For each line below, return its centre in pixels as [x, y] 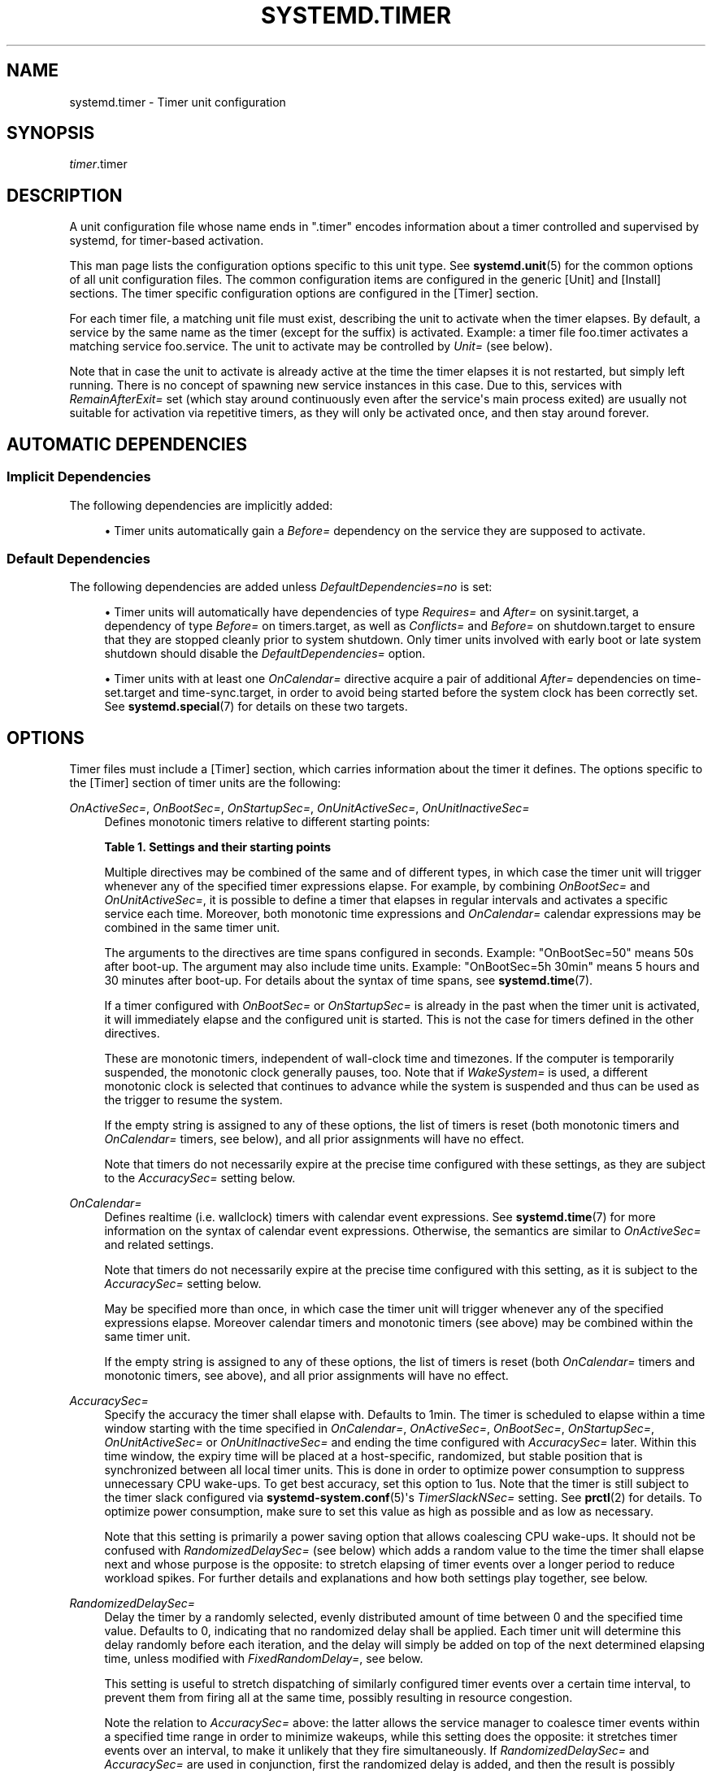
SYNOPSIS [51, 133]
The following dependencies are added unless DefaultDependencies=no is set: [281, 587]
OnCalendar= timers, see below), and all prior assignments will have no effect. [314, 1139]
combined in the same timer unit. [192, 928]
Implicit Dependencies [79, 477]
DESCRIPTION [65, 195]
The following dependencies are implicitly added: [201, 505]
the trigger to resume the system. [193, 1100]
